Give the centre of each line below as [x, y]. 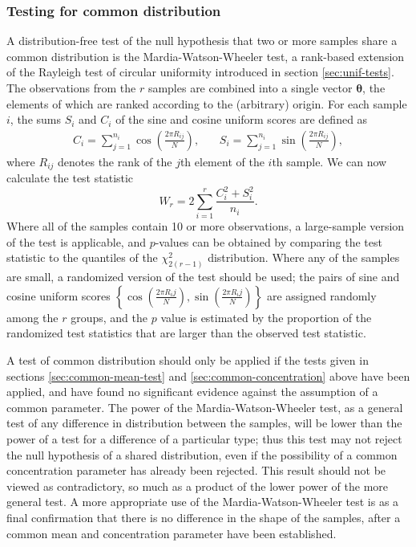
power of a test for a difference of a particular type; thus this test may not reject [204, 438]
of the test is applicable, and [76, 241]
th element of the [222, 161]
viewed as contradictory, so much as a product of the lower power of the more [198, 486]
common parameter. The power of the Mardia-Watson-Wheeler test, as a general [205, 407]
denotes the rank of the [115, 161]
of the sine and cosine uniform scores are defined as [242, 119]
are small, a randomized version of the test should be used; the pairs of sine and [203, 277]
